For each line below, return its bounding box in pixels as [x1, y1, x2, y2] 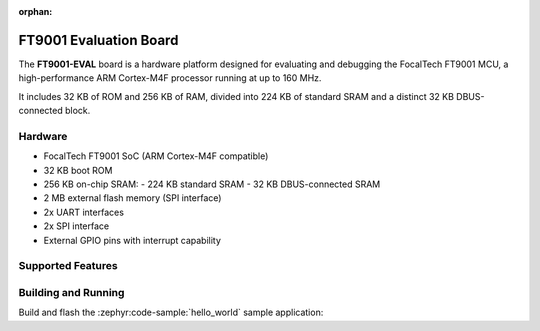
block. [65, 105, 91, 117]
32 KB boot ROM [43, 164, 113, 176]
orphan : [18, 6, 53, 17]
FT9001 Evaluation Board [18, 31, 179, 49]
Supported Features [18, 259, 119, 273]
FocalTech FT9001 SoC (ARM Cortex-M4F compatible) [43, 150, 269, 162]
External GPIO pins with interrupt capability [43, 234, 222, 246]
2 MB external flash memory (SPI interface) [43, 192, 222, 204]
